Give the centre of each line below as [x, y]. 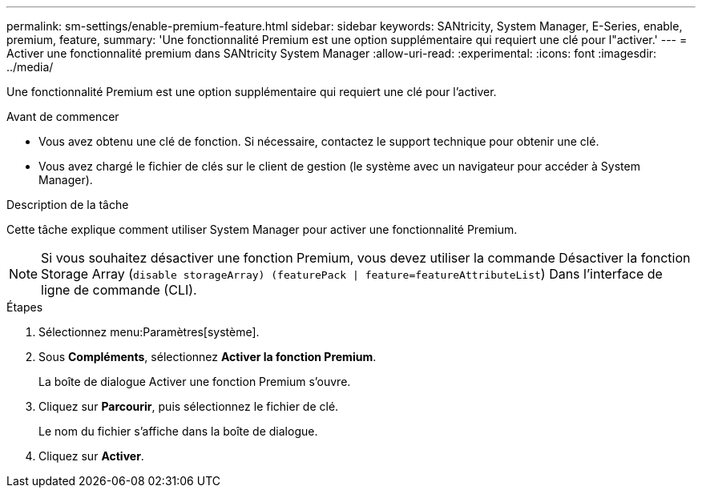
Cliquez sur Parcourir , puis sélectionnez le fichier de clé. [189, 406]
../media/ [30, 67]
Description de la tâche [68, 205]
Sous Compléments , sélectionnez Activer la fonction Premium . [208, 357]
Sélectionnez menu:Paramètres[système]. [149, 332]
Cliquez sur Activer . [91, 456]
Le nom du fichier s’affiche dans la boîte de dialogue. [178, 431]
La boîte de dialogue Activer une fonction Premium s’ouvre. [195, 382]
